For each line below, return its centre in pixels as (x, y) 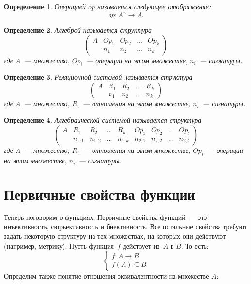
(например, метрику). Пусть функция (59, 245)
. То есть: (195, 245)
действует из (141, 245)
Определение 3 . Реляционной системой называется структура (98, 77)
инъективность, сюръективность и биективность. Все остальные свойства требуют (125, 226)
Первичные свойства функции (100, 193)
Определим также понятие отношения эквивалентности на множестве (107, 276)
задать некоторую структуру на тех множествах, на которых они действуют (115, 236)
